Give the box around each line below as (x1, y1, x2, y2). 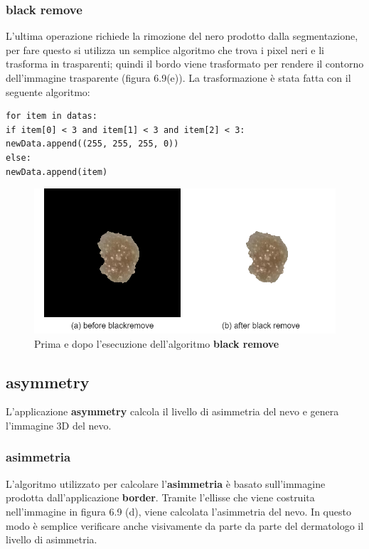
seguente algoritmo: (6, 84, 90, 99)
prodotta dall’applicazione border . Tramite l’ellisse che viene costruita (6, 490, 315, 505)
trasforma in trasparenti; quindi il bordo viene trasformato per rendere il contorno (6, 56, 364, 71)
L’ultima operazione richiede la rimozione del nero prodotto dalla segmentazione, (6, 28, 358, 43)
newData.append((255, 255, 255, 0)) (6, 139, 179, 149)
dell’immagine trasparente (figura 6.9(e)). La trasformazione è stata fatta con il (6, 70, 351, 85)
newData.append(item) (6, 166, 108, 177)
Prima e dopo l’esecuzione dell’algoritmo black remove (34, 336, 279, 351)
